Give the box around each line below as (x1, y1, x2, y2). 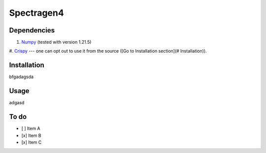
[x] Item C (21, 139, 42, 145)
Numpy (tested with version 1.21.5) (21, 39, 92, 45)
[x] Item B (21, 132, 41, 138)
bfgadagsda (9, 74, 34, 80)
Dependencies (9, 26, 55, 34)
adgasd (9, 100, 25, 106)
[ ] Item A (21, 125, 40, 131)
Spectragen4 (9, 7, 64, 18)
